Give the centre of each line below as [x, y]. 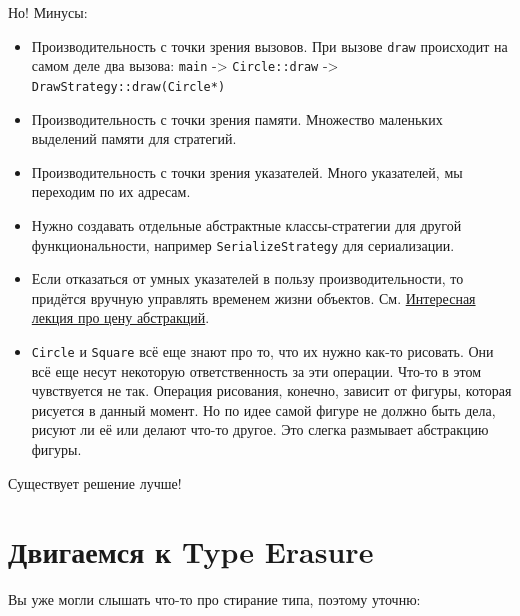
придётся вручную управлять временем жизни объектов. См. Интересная [253, 297]
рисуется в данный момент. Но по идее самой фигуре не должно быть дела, [263, 409]
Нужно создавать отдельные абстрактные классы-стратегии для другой [246, 224]
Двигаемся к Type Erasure [191, 551]
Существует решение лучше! [95, 482]
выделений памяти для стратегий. [134, 138]
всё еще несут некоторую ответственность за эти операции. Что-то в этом [256, 370]
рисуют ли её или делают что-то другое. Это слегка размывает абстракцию [260, 429]
